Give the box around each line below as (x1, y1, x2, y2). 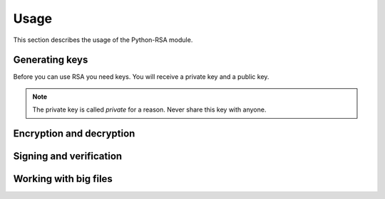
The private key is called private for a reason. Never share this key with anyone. (32, 105, 267, 114)
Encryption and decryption (13, 128, 135, 140)
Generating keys (13, 54, 88, 66)
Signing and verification (13, 150, 123, 163)
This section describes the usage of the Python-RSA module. (13, 36, 193, 44)
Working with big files (13, 173, 113, 185)
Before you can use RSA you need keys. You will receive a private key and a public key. (13, 72, 269, 81)
